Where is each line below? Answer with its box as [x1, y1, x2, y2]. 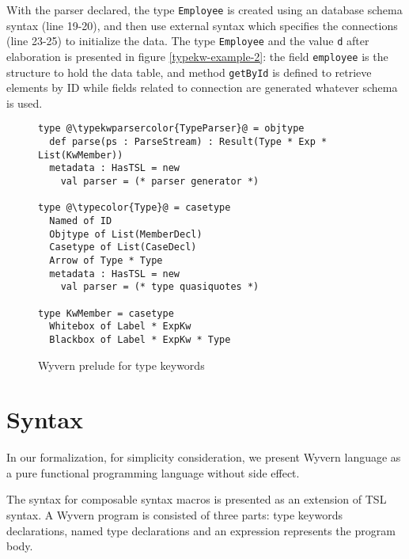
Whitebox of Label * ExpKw [49, 321, 191, 333]
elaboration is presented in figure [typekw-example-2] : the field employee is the [6, 48, 388, 64]
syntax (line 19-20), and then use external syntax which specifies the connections [6, 17, 398, 33]
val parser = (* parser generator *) [60, 176, 259, 188]
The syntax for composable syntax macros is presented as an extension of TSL [6, 491, 387, 508]
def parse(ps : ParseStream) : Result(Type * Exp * [49, 136, 328, 148]
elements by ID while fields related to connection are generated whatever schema [6, 79, 398, 96]
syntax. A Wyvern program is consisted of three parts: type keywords [6, 507, 343, 523]
